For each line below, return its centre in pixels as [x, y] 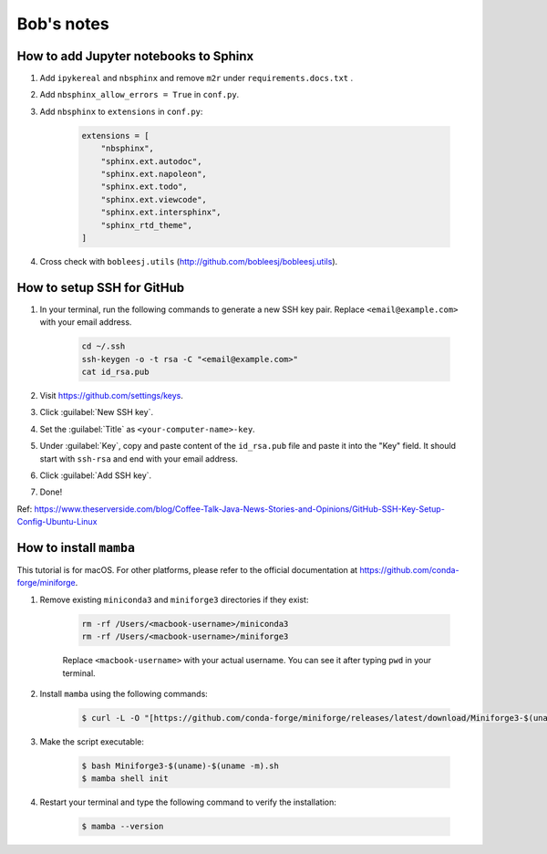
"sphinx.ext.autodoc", [151, 161]
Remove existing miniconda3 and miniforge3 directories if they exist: [174, 599]
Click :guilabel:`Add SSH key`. [96, 475]
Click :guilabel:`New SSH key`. [97, 412]
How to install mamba [76, 547]
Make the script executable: [92, 741]
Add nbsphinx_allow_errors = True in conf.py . [139, 95]
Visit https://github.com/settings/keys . [112, 395]
